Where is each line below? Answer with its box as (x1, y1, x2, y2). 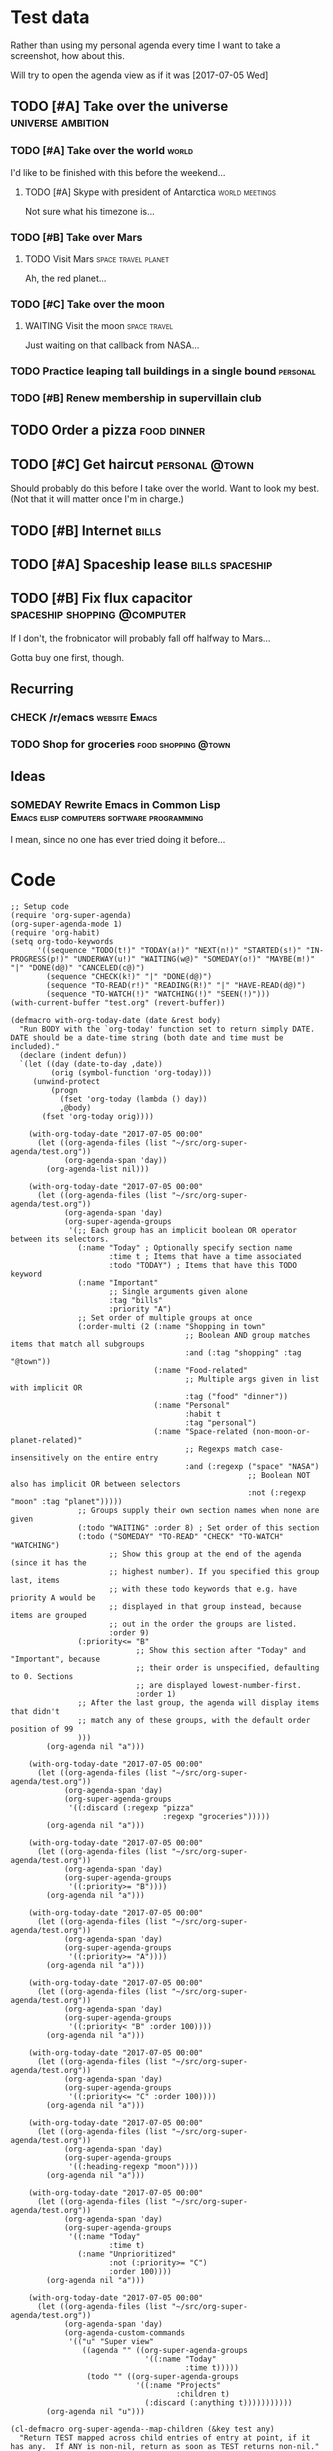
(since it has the (10, 1557, 87, 1568)
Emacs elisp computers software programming (10, 811, 204, 825)
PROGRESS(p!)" (10, 954, 70, 964)
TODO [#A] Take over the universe (10, 98, 229, 115)
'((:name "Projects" (135, 2380, 222, 2390)
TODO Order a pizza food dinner (10, 422, 206, 439)
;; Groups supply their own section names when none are (77, 1505, 320, 1515)
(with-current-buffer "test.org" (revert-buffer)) (10, 997, 226, 1008)
